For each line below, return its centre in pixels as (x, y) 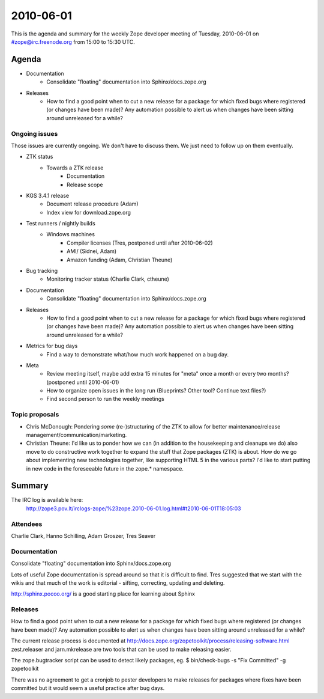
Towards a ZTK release (75, 168)
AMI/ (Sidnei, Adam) (92, 251)
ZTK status (40, 157)
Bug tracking (42, 271)
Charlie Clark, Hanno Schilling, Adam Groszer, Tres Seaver (83, 536)
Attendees (27, 524)
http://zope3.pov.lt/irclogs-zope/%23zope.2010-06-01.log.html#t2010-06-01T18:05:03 (133, 508)
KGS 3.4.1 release (47, 195)
